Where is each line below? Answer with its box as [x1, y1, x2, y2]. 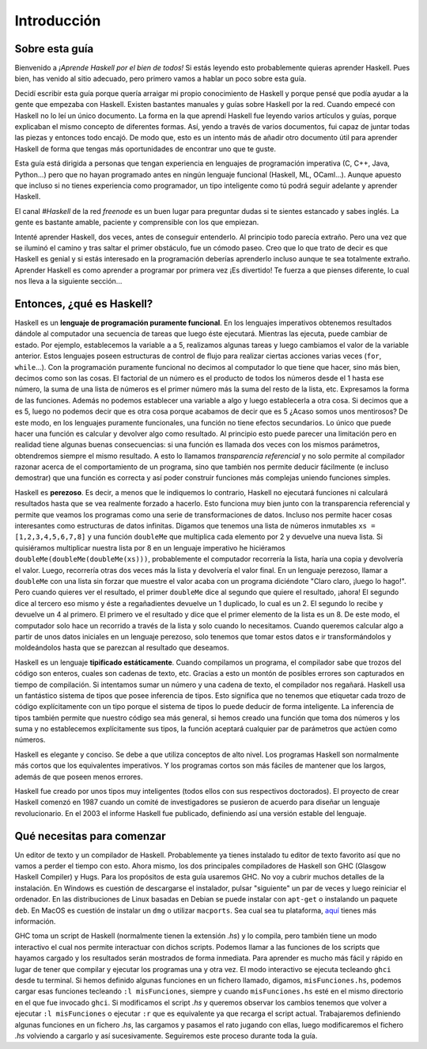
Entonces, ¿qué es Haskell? [14, 297, 153, 311]
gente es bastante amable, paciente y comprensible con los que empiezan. [14, 218, 259, 227]
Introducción [14, 12, 101, 29]
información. [14, 917, 56, 926]
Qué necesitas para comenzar [14, 829, 166, 843]
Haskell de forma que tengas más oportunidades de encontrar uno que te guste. [14, 143, 277, 154]
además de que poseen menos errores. [14, 772, 143, 781]
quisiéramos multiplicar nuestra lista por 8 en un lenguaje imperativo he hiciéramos [14, 543, 286, 552]
